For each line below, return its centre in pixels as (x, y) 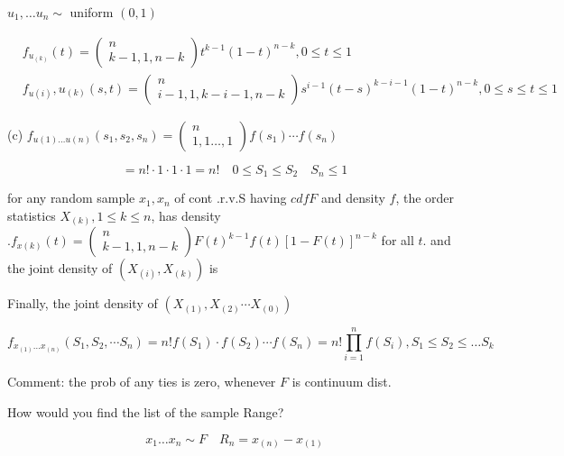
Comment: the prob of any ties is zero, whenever (142, 382)
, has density (186, 215)
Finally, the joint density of (83, 303)
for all (398, 240)
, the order (425, 198)
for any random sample (71, 198)
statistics (32, 215)
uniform (92, 12)
